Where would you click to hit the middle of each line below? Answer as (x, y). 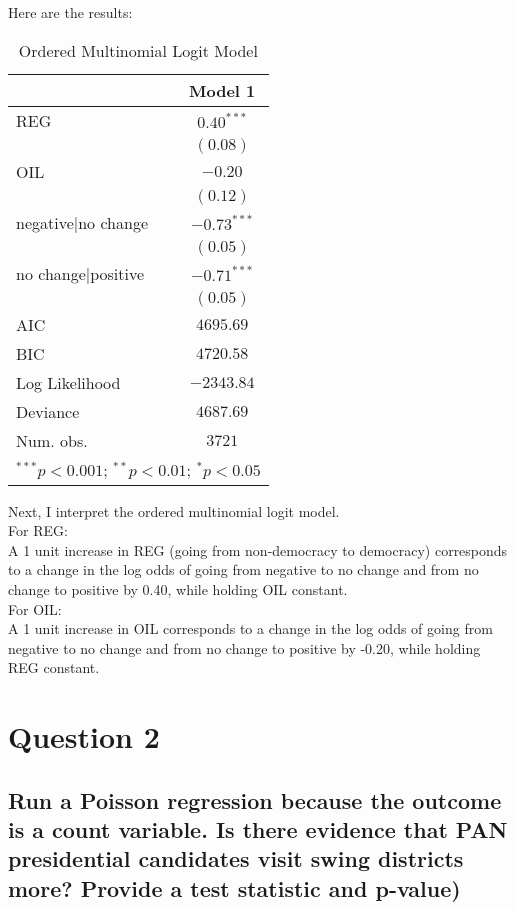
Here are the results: (70, 12)
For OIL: (35, 608)
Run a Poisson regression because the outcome (255, 799)
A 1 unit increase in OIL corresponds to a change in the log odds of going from (250, 628)
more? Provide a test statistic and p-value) (234, 887)
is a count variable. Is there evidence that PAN (258, 829)
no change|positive (80, 273)
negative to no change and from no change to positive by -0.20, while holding (244, 647)
